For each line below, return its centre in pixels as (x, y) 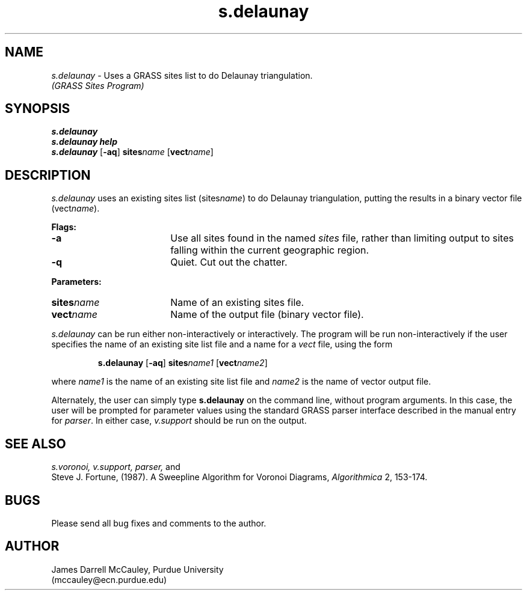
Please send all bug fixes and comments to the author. (159, 523)
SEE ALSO (35, 444)
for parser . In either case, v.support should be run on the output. (179, 421)
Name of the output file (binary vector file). (267, 315)
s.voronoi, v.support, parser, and (116, 467)
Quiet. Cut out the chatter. (229, 262)
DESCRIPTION (48, 175)
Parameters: (76, 282)
